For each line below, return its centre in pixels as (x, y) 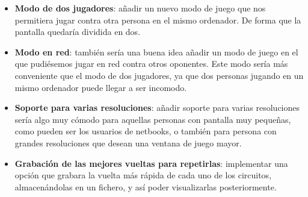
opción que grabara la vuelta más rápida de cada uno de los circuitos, (143, 175)
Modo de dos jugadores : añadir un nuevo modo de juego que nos (140, 8)
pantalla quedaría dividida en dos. (78, 32)
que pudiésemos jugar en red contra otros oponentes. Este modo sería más (151, 64)
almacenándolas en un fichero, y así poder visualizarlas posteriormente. (146, 186)
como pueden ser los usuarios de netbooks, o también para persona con (146, 131)
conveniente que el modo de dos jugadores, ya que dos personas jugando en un (159, 75)
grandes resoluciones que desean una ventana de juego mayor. (128, 142)
